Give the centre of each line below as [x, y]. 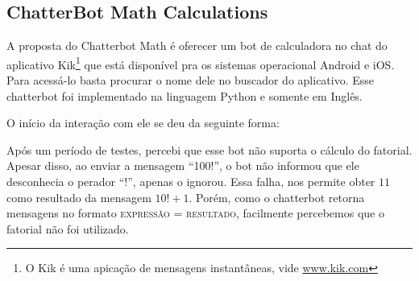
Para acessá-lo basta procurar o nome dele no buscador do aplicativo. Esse [191, 80]
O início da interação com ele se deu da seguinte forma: [143, 123]
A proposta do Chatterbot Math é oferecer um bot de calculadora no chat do [197, 45]
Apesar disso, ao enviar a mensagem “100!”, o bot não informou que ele [183, 165]
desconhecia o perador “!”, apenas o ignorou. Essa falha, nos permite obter [191, 182]
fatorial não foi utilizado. [68, 228]
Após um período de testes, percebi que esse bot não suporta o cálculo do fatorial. [209, 149]
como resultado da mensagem [79, 197]
